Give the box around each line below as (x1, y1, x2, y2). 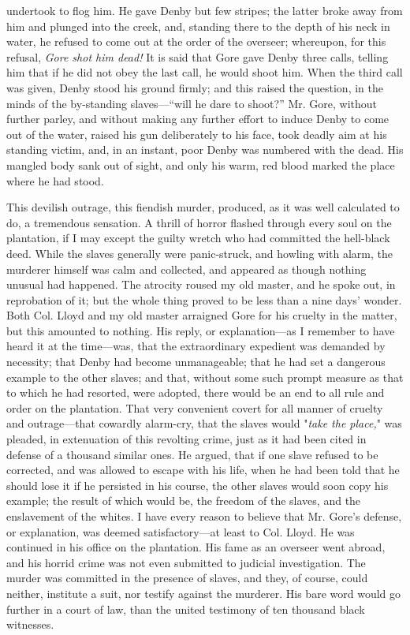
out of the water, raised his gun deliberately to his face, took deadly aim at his (6, 125, 387, 142)
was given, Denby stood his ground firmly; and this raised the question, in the (6, 79, 383, 95)
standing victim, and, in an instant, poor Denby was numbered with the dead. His (6, 141, 404, 158)
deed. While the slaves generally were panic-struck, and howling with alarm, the (6, 245, 393, 261)
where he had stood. (6, 172, 104, 189)
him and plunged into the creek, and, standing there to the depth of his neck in (6, 17, 390, 34)
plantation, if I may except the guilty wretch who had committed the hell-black (6, 230, 390, 246)
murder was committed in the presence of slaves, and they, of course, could (6, 570, 368, 586)
